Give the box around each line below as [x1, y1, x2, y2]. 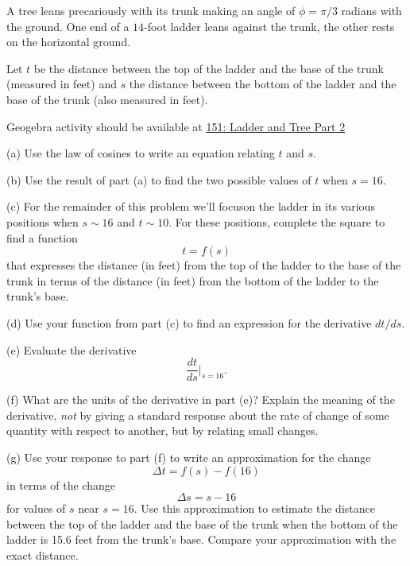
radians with [341, 2, 402, 18]
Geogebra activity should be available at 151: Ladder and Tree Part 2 [6, 118, 346, 134]
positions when [6, 213, 79, 230]
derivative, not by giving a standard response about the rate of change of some [6, 406, 389, 423]
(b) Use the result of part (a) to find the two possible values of [6, 171, 311, 188]
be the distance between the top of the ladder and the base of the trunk [33, 60, 384, 76]
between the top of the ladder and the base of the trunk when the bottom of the [6, 515, 398, 532]
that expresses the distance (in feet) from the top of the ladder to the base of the [6, 257, 401, 273]
